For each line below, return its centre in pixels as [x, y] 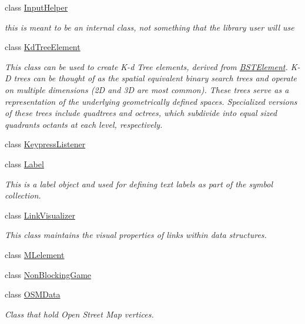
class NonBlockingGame [48, 274]
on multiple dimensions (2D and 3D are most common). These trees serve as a [147, 89]
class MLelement [35, 254]
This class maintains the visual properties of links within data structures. [136, 235]
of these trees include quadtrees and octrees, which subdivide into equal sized [141, 113]
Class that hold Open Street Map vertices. [79, 314]
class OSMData [33, 294]
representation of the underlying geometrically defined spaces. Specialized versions [151, 101]
